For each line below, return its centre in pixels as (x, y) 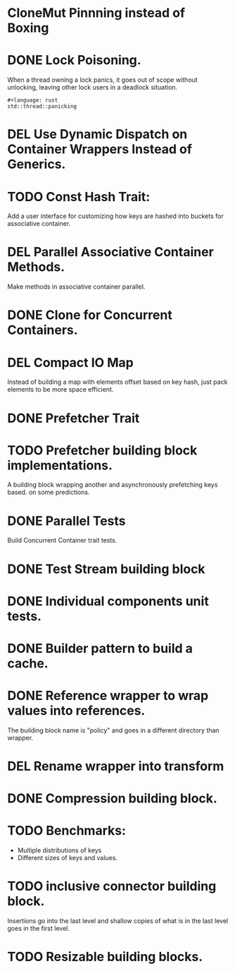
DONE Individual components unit (108, 601)
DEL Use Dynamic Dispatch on (97, 134)
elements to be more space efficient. (61, 390)
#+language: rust (33, 100)
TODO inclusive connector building (112, 886)
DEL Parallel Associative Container (111, 252)
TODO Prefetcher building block (102, 450)
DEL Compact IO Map (70, 362)
